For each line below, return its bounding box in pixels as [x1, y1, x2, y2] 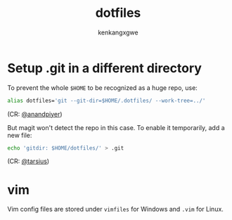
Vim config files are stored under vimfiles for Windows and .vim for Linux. [7, 205, 224, 214]
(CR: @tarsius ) [7, 157, 50, 166]
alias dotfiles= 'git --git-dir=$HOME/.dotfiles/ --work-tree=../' [7, 97, 206, 104]
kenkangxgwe [98, 28, 138, 37]
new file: [7, 131, 32, 139]
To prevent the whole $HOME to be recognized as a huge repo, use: [7, 83, 198, 92]
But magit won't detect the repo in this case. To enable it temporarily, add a [7, 123, 225, 131]
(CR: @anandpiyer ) [7, 110, 63, 118]
